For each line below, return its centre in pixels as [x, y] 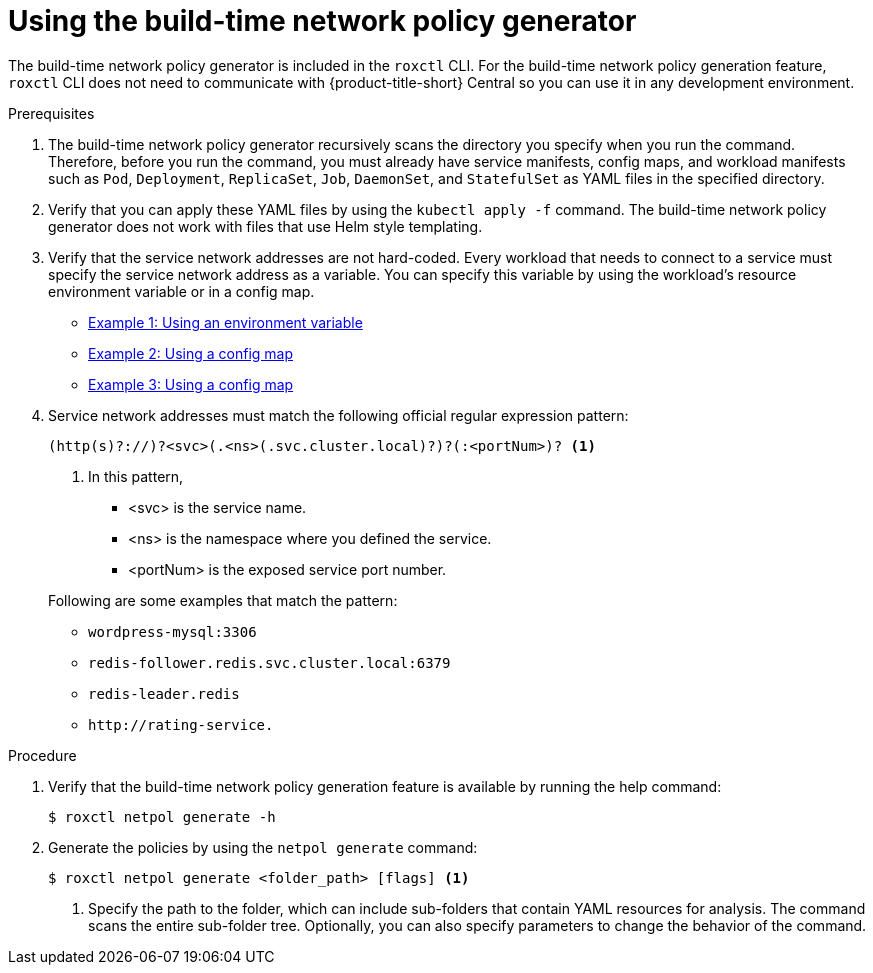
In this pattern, [136, 476]
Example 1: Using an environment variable [225, 322]
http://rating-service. [181, 724]
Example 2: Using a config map [191, 353]
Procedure [42, 755]
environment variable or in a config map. [181, 291]
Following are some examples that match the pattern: [223, 600]
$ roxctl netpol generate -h [162, 816]
